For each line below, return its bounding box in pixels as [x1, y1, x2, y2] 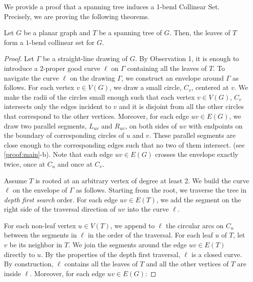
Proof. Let [4, 53, 34, 64]
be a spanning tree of [98, 27, 162, 38]
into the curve [127, 204, 169, 214]
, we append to [110, 220, 155, 230]
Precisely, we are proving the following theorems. [4, 11, 150, 21]
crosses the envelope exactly [155, 149, 238, 159]
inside [4, 268, 21, 278]
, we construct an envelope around [121, 72, 224, 83]
